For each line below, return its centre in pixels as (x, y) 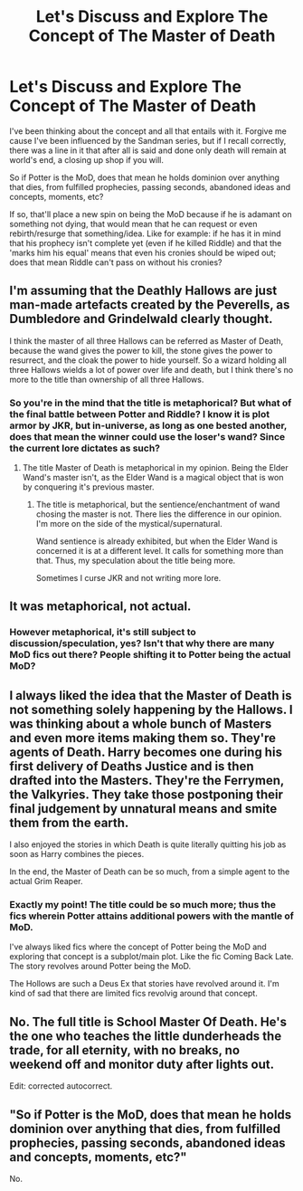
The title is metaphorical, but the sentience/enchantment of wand (158, 505)
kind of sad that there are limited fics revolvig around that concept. (133, 994)
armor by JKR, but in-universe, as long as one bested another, (148, 425)
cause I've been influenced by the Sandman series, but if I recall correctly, (148, 140)
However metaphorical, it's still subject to (103, 633)
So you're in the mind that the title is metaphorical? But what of (151, 403)
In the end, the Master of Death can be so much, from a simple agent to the (150, 872)
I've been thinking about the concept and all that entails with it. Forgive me (148, 131)
